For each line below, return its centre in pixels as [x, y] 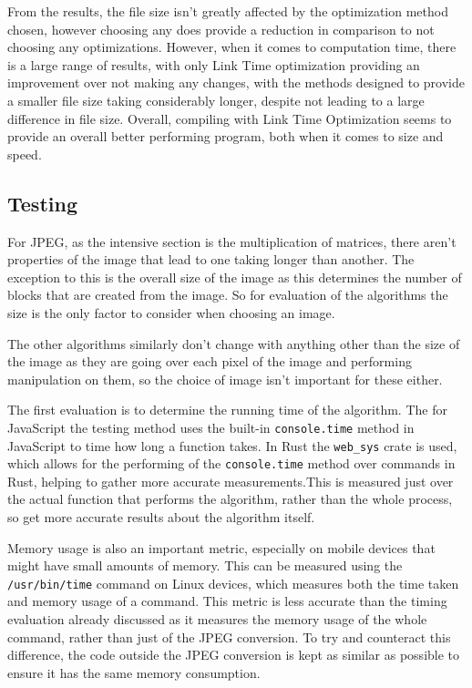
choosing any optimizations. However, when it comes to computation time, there [232, 47]
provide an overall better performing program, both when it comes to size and [226, 136]
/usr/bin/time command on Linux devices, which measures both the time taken [233, 583]
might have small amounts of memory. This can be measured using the [205, 565]
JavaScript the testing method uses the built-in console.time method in [211, 427]
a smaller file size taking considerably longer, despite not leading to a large [216, 100]
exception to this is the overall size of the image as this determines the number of [235, 277]
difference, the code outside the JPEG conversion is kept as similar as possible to [234, 655]
